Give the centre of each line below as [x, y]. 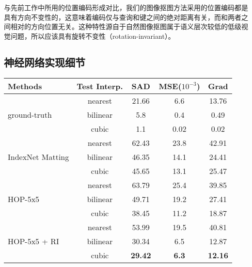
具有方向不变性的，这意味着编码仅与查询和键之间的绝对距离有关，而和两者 [123, 17]
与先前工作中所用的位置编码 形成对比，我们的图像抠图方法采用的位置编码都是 [126, 7]
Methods [25, 86]
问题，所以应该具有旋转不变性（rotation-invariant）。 [93, 36]
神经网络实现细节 [45, 62]
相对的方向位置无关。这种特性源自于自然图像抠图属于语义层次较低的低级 [126, 26]
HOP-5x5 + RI [33, 241]
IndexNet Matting [39, 157]
